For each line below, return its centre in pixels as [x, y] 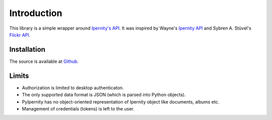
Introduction [36, 13]
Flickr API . [20, 35]
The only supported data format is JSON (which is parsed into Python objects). [104, 95]
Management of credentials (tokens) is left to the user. [78, 108]
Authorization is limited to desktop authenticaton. [73, 87]
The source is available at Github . [44, 61]
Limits [19, 76]
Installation [27, 49]
